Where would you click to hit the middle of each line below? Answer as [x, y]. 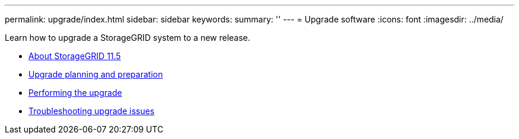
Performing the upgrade [75, 93]
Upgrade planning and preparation [96, 74]
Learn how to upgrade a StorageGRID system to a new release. [128, 38]
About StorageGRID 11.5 [75, 56]
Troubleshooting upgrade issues [92, 111]
